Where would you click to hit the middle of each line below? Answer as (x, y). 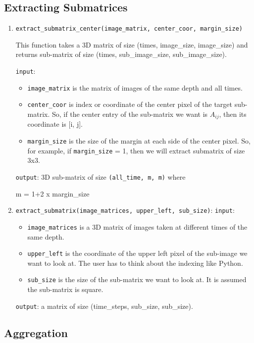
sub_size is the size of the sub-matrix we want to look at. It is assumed (137, 279)
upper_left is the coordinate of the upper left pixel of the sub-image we (137, 253)
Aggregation (36, 332)
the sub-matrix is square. (65, 289)
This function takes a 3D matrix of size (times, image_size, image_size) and (132, 44)
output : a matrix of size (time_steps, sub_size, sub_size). (104, 306)
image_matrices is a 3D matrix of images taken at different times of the (137, 226)
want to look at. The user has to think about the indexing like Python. (135, 263)
